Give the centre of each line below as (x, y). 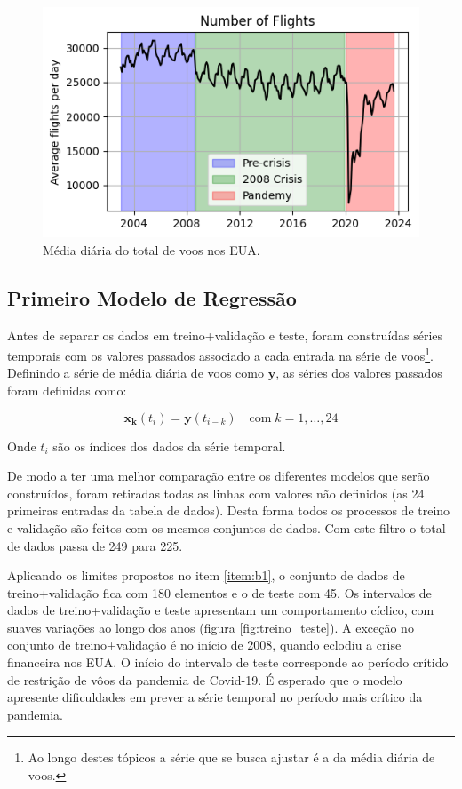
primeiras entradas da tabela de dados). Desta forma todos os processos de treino (229, 510)
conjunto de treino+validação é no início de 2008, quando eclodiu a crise (204, 645)
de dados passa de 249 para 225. (95, 545)
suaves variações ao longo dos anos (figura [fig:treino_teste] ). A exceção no (211, 627)
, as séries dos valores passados (359, 373)
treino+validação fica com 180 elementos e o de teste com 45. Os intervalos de (219, 592)
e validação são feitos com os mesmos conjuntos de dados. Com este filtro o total (227, 527)
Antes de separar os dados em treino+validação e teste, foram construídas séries (225, 335)
